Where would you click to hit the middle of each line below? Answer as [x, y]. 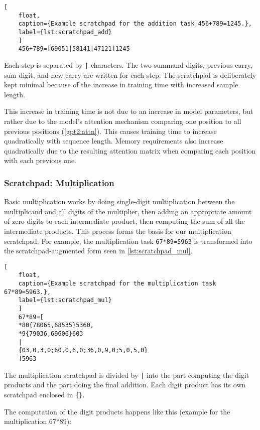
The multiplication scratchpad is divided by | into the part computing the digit [127, 375]
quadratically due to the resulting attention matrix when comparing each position [130, 150]
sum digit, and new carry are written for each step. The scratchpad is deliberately [130, 75]
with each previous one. [40, 160]
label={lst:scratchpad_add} [65, 32]
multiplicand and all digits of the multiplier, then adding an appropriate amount [128, 211]
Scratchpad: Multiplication [59, 182]
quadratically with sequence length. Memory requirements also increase [114, 141]
